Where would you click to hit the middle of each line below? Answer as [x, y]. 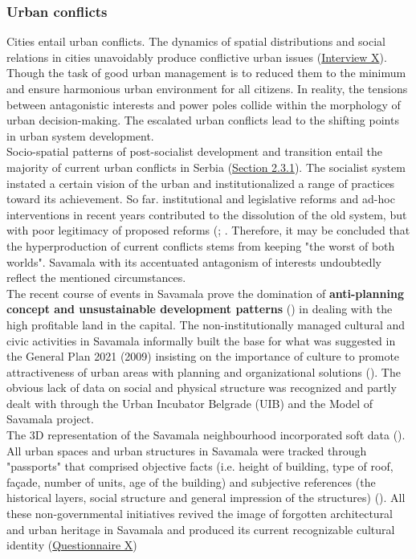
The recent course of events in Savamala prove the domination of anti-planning [205, 293]
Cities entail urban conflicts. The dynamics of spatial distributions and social [196, 41]
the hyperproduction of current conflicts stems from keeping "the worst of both [201, 245]
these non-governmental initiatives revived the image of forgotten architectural [200, 514]
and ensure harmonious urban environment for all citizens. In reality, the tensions [207, 88]
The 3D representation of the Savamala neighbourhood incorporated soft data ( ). [206, 435]
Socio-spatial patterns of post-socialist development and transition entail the [195, 151]
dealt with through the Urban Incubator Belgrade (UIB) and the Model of [190, 403]
